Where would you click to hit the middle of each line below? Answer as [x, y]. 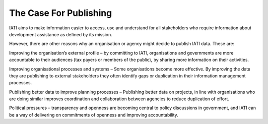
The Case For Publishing [61, 13]
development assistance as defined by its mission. [61, 34]
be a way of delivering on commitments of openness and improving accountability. [94, 115]
